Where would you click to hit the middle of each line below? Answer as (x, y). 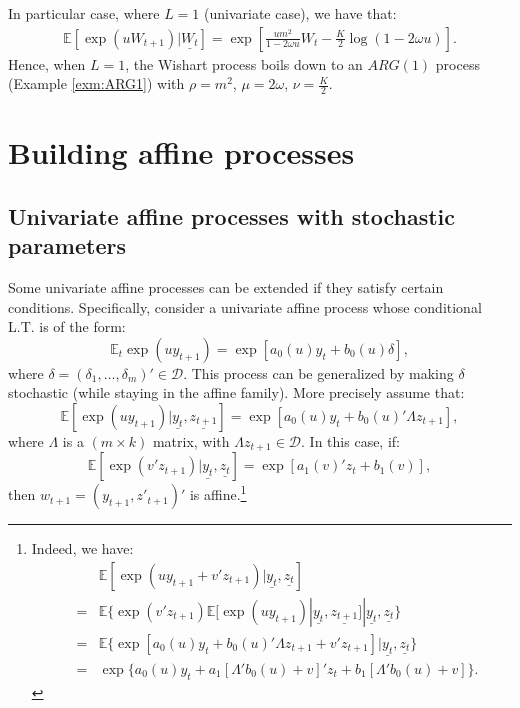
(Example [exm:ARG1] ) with (96, 83)
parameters (67, 245)
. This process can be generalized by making (318, 372)
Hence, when (47, 63)
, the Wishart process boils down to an (244, 63)
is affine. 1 (218, 493)
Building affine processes (181, 152)
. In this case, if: (350, 440)
